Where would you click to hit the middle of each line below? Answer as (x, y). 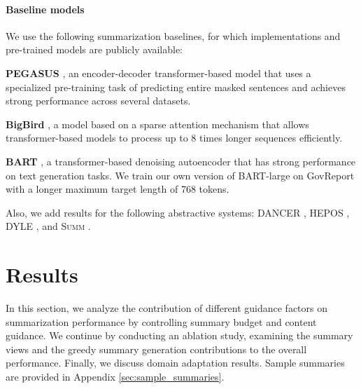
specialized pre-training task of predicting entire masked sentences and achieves (176, 87)
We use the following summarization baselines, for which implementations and (173, 35)
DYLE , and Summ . (48, 226)
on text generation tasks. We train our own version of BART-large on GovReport (180, 175)
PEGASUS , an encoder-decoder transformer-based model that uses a (158, 73)
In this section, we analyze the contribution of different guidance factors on (167, 308)
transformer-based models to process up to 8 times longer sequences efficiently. (174, 138)
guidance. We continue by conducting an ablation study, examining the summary (179, 335)
